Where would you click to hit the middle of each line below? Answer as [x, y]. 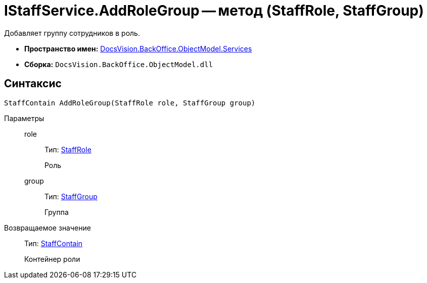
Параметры [24, 118]
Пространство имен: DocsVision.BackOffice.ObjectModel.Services [138, 48]
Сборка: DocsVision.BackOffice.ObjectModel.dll [119, 64]
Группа [57, 212]
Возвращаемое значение [48, 228]
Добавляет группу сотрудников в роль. [72, 33]
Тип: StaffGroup [71, 196]
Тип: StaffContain [54, 243]
